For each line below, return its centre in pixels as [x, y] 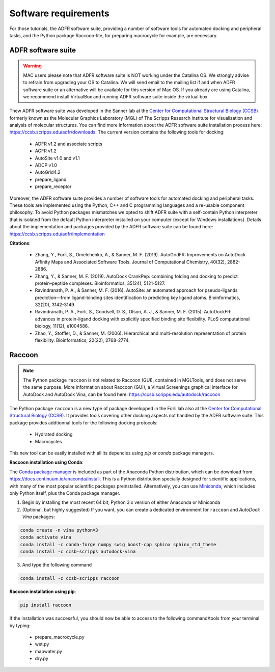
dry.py [42, 658]
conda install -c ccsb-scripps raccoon [70, 579]
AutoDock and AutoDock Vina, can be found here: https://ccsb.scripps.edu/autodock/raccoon [122, 394]
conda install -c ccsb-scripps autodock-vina [78, 552]
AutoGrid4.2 [48, 172]
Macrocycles [48, 441]
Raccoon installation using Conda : [46, 462]
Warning [32, 66]
